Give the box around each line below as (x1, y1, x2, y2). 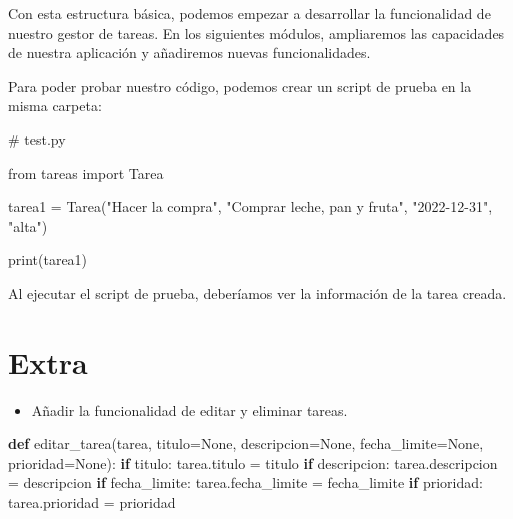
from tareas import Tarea (8, 162, 164, 183)
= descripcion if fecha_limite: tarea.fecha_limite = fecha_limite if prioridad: (8, 472, 483, 493)
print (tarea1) (8, 249, 88, 270)
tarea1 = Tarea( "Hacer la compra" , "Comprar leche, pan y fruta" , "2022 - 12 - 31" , (8, 196, 493, 217)
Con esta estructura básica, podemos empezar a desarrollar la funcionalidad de (8, 3, 491, 23)
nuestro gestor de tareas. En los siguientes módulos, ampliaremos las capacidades (8, 22, 505, 43)
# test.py (8, 128, 66, 149)
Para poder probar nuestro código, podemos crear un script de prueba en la (8, 75, 472, 96)
